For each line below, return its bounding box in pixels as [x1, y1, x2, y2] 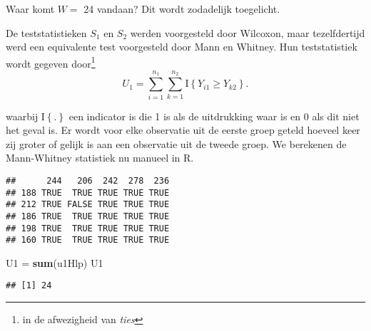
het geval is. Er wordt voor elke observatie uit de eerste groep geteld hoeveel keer [6, 122, 360, 137]
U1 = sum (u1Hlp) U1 [6, 255, 103, 270]
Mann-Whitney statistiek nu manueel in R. [6, 150, 194, 165]
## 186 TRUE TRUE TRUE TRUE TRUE [6, 211, 170, 221]
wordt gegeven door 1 [6, 53, 96, 70]
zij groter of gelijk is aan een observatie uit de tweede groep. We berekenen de [6, 136, 347, 151]
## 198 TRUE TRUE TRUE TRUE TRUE [6, 223, 170, 233]
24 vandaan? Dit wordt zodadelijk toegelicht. [83, 1, 280, 16]
